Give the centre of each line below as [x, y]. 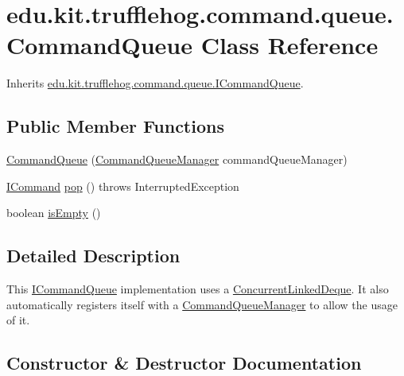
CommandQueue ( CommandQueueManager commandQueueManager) [177, 159]
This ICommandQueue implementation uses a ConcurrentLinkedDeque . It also [198, 289]
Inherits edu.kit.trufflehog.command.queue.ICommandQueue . [155, 83]
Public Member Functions [115, 126]
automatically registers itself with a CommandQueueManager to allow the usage [202, 304]
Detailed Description [93, 256]
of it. [18, 320]
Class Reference [289, 45]
